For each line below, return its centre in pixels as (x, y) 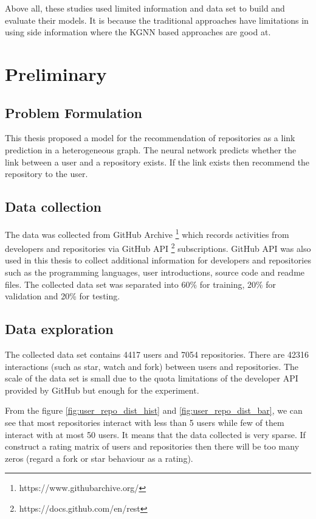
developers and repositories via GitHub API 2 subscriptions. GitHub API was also (158, 247)
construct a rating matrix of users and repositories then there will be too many (152, 446)
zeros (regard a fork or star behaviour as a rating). (99, 458)
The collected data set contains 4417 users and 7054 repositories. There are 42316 (157, 354)
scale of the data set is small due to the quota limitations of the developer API (152, 378)
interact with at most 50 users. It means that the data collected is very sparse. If (155, 434)
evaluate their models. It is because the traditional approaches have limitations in (157, 20)
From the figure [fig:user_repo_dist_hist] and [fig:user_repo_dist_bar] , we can (154, 410)
